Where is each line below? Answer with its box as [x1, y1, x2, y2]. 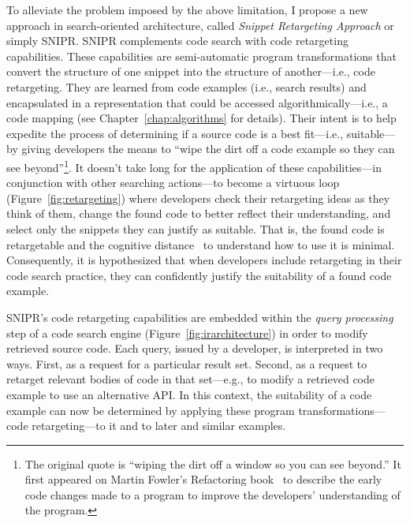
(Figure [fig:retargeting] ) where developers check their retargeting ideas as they [6, 189, 390, 206]
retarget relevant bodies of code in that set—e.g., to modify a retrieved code [6, 371, 375, 387]
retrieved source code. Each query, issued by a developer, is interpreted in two [6, 340, 383, 357]
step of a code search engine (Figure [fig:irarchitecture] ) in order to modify [6, 324, 368, 341]
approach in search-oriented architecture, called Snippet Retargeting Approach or [6, 17, 394, 33]
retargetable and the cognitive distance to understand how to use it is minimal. [6, 236, 395, 252]
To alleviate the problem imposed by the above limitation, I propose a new [6, 2, 368, 17]
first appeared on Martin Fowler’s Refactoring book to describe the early [24, 471, 382, 488]
